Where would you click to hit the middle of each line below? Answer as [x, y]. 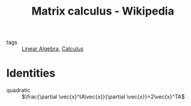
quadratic [18, 90]
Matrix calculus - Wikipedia [103, 11]
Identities [31, 73]
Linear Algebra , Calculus [53, 49]
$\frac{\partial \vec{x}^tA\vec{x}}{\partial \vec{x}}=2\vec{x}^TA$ [103, 97]
